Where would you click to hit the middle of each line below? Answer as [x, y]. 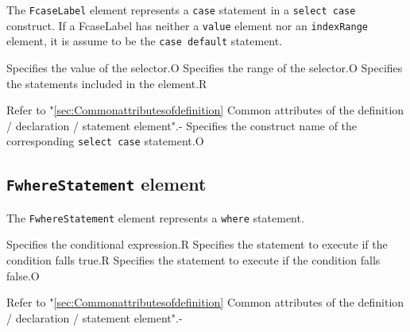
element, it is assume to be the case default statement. [145, 41]
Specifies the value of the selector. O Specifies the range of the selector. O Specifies [205, 67]
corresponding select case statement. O [105, 141]
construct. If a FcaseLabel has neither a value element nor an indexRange [187, 25]
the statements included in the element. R [107, 83]
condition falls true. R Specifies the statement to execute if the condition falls [193, 260]
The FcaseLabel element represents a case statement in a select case [181, 10]
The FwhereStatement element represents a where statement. [155, 217]
